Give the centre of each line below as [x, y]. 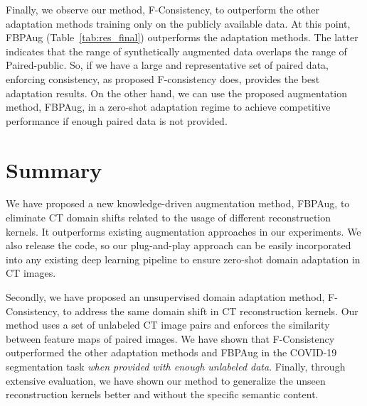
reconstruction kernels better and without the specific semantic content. [162, 394]
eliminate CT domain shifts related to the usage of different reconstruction [169, 218]
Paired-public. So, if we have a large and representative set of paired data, [167, 65]
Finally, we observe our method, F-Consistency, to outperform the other [163, 9]
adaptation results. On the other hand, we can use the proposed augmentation [176, 93]
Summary [54, 169]
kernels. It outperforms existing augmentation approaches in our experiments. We [183, 231]
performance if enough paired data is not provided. [117, 120]
